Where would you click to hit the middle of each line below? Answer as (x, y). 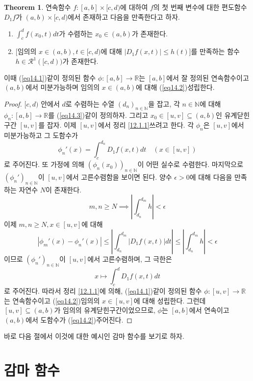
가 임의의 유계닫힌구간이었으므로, (105, 310)
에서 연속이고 (209, 310)
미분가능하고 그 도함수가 (41, 135)
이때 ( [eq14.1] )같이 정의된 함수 (50, 77)
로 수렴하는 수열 (90, 103)
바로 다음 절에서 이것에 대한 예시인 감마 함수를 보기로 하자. (94, 336)
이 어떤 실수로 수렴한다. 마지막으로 (190, 164)
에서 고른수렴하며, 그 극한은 (130, 259)
